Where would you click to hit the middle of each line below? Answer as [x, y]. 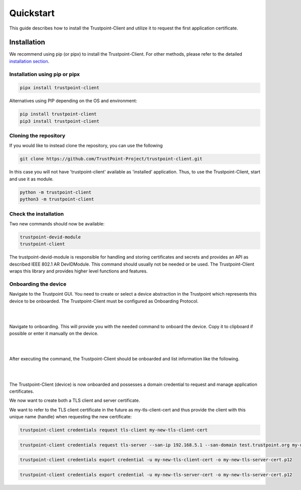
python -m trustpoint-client [56, 192]
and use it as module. [31, 179]
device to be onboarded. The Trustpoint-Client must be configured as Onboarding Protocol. [104, 301]
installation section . [29, 61]
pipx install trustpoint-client [60, 88]
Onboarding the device [38, 284]
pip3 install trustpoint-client [60, 121]
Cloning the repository [37, 136]
